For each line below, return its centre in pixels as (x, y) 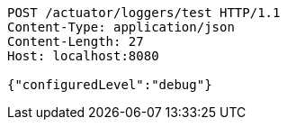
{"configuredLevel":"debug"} (110, 85)
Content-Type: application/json (121, 27)
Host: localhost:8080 (83, 56)
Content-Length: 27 (76, 41)
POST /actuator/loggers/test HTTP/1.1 (144, 13)
